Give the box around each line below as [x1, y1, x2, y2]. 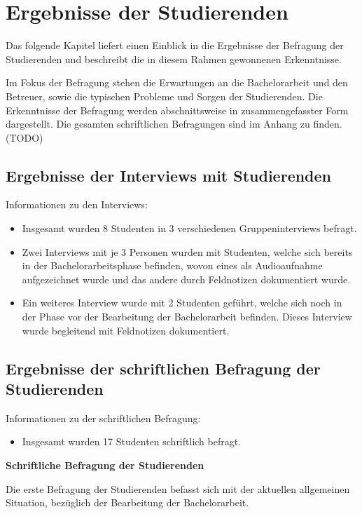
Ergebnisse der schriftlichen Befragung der [6, 357, 321, 379]
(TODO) [6, 130, 43, 144]
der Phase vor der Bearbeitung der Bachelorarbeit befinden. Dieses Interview [22, 309, 352, 324]
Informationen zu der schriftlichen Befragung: [6, 410, 201, 425]
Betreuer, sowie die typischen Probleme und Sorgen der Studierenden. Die [6, 88, 323, 103]
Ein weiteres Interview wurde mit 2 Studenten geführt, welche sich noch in [22, 295, 342, 310]
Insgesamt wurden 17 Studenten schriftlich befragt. [22, 434, 242, 449]
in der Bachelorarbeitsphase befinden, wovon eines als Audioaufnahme [22, 258, 323, 273]
